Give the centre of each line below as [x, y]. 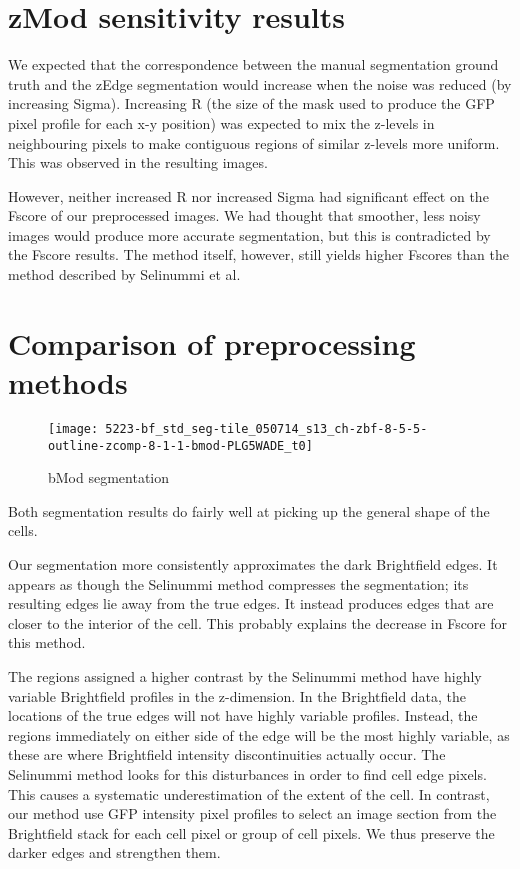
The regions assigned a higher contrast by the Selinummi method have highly [245, 676]
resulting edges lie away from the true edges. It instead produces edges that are [251, 603]
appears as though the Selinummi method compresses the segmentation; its [238, 583]
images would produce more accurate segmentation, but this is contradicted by [249, 234]
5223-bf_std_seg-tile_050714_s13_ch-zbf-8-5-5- [266, 428]
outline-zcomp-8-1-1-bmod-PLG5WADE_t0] [180, 445]
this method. [47, 642]
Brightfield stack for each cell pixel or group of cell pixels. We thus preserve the [251, 832]
